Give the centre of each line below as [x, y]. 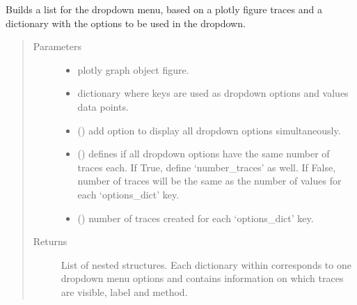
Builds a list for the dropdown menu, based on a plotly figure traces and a [164, 9]
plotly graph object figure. [133, 69]
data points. [103, 106]
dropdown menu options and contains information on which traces [202, 278]
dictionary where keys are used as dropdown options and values [213, 93]
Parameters [57, 46]
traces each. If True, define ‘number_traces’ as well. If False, [207, 167]
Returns [50, 241]
